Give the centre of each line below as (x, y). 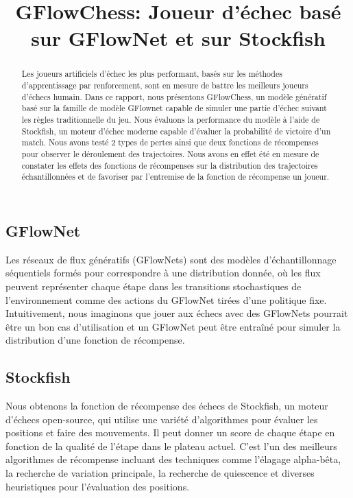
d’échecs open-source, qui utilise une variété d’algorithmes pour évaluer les (162, 419)
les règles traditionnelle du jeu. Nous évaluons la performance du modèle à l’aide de (171, 119)
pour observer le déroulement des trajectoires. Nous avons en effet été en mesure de (170, 153)
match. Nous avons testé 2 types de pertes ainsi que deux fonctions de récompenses (170, 142)
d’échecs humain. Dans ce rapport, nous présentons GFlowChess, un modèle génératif (174, 96)
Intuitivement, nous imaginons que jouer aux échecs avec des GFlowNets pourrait (177, 313)
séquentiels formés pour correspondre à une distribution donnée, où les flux (163, 273)
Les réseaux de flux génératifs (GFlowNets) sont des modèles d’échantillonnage (171, 259)
